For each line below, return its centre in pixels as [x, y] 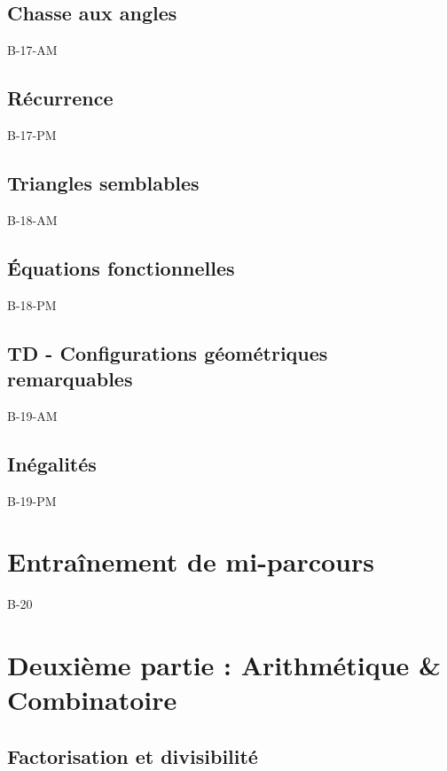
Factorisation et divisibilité [133, 755]
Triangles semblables [103, 182]
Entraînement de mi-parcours [191, 561]
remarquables [70, 378]
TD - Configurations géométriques [168, 352]
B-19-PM [32, 500]
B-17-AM [32, 50]
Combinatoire [92, 700]
